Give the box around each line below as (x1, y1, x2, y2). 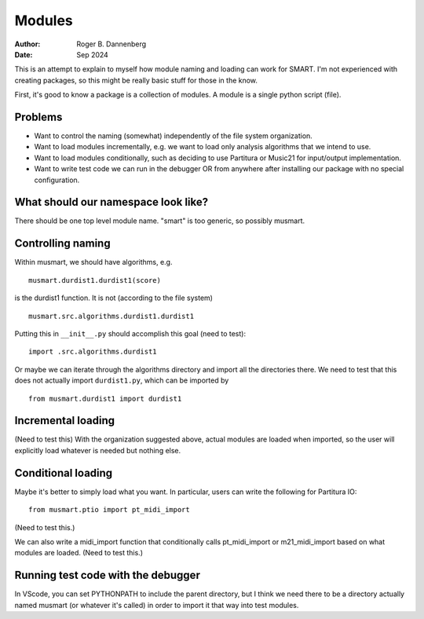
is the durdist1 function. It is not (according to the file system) (14, 293, 214, 302)
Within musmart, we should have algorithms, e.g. (14, 258, 173, 267)
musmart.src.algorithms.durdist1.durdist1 (28, 311, 195, 320)
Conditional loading (14, 466, 113, 479)
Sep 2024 (76, 49, 109, 59)
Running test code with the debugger (14, 569, 200, 582)
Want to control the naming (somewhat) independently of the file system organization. (34, 131, 313, 141)
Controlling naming (14, 236, 111, 251)
